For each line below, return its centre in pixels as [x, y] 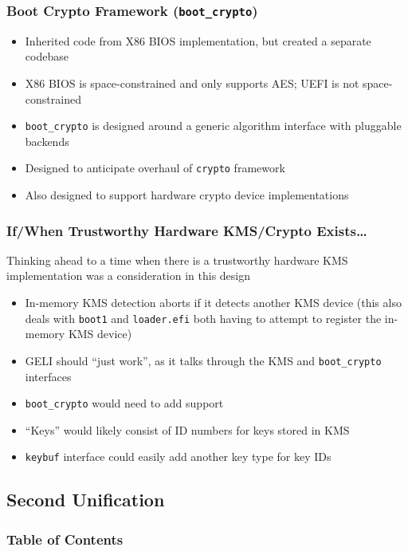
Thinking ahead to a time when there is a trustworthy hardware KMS [177, 260]
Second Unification [86, 500]
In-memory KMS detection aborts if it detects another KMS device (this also [213, 303]
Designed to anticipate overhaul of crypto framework [155, 168]
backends [47, 141]
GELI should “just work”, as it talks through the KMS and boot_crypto [203, 360]
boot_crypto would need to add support [124, 403]
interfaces [48, 376]
